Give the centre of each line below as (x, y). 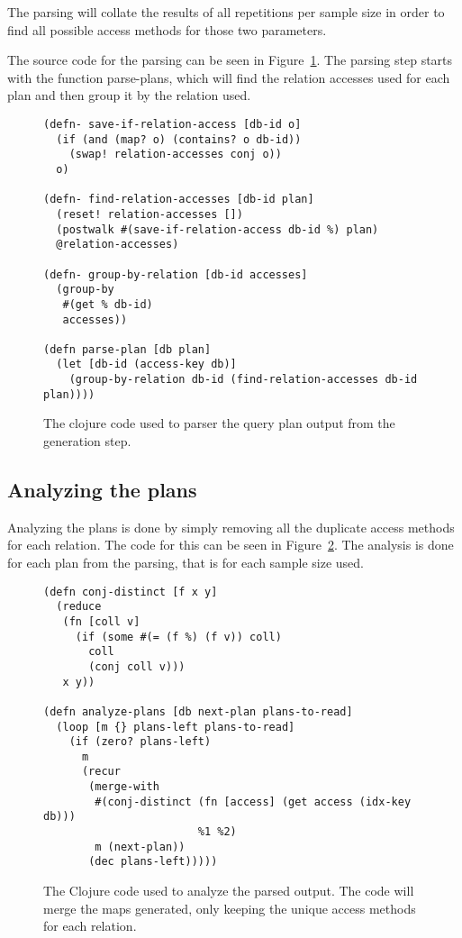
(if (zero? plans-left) (140, 742)
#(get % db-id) (108, 304)
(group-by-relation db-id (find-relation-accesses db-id (243, 380)
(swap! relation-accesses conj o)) (175, 155)
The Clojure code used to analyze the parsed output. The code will (229, 891)
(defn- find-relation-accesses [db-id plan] (179, 200)
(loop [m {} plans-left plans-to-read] (176, 727)
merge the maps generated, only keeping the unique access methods (230, 908)
